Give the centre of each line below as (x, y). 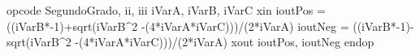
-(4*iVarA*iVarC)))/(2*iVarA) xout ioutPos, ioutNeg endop (225, 42)
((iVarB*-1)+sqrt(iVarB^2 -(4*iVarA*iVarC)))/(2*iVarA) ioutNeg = (178, 26)
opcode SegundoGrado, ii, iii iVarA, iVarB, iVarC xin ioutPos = (166, 10)
